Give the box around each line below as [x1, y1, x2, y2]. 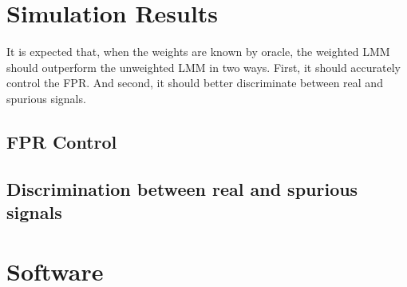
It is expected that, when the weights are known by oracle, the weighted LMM [6, 43, 390, 60]
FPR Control [6, 129, 117, 153]
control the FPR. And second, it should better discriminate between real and [6, 74, 383, 91]
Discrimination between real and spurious [6, 176, 358, 201]
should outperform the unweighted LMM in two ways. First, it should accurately [6, 58, 401, 75]
